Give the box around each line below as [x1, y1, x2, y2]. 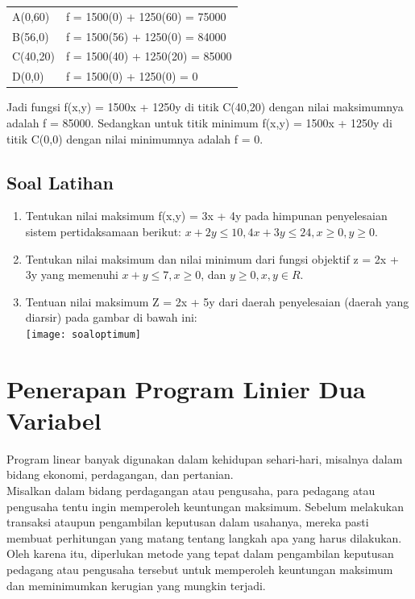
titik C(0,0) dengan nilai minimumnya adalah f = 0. [6, 130, 264, 147]
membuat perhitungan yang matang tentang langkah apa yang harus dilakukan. [6, 529, 402, 546]
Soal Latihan [6, 169, 114, 194]
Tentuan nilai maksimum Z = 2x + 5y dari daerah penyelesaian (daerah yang [25, 293, 409, 310]
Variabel [6, 403, 102, 436]
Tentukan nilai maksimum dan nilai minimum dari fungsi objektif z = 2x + [25, 250, 399, 267]
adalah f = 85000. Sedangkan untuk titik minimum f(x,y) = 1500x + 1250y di [6, 114, 392, 131]
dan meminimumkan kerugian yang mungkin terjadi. [6, 576, 266, 593]
